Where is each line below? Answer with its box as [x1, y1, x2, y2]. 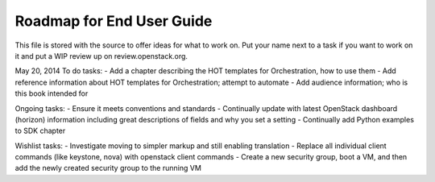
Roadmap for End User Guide [14, 12, 213, 30]
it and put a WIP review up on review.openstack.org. [14, 51, 188, 60]
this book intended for [14, 89, 89, 98]
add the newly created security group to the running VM [14, 163, 201, 173]
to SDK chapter [14, 126, 66, 136]
